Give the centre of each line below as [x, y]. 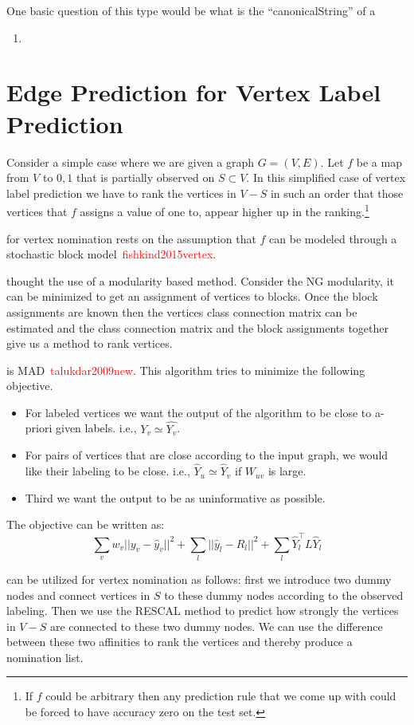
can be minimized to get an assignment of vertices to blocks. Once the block [192, 296]
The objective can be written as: [86, 524]
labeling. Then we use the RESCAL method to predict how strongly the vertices [203, 611]
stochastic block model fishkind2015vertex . [111, 254]
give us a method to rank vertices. [90, 343]
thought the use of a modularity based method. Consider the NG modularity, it [200, 280]
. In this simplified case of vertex [326, 177]
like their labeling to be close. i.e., [107, 471]
